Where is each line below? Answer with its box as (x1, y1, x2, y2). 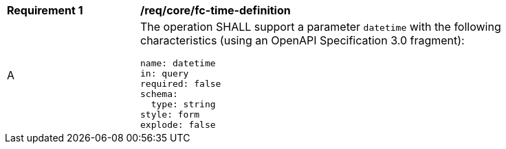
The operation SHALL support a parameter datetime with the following (140, 20, 501, 33)
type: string (151, 99, 216, 109)
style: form (140, 109, 200, 120)
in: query (140, 68, 189, 79)
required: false (140, 79, 221, 89)
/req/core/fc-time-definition (140, 3, 291, 17)
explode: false (140, 120, 216, 130)
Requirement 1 (7, 3, 83, 17)
